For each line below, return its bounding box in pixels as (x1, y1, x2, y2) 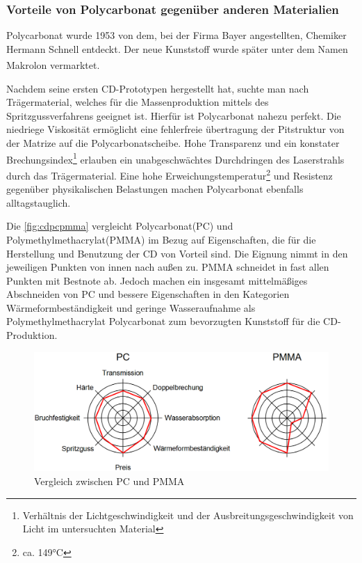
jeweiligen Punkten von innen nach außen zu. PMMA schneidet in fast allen (6, 260, 329, 274)
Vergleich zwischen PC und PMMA (34, 474, 185, 489)
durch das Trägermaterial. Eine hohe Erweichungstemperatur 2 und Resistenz (6, 166, 333, 182)
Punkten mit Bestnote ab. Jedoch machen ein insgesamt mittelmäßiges (6, 273, 308, 287)
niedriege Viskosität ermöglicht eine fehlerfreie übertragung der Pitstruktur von (6, 122, 345, 136)
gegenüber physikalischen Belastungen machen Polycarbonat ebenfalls (6, 182, 304, 196)
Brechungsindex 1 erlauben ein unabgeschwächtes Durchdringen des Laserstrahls (6, 150, 345, 166)
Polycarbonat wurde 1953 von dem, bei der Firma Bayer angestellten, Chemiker (6, 28, 347, 42)
